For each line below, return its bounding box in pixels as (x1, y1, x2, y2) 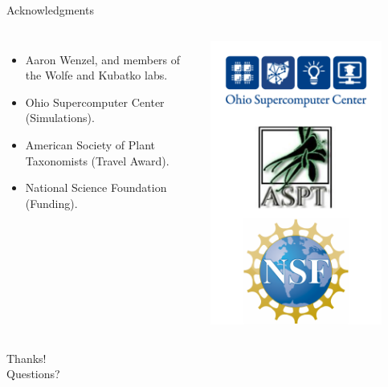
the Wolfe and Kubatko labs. (25, 67, 168, 84)
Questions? (6, 365, 60, 382)
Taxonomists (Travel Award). (25, 152, 169, 169)
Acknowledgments (6, 2, 94, 18)
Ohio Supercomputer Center (25, 93, 165, 110)
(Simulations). (25, 109, 95, 126)
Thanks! (6, 349, 47, 366)
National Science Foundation (25, 179, 167, 196)
